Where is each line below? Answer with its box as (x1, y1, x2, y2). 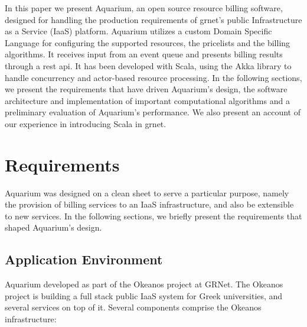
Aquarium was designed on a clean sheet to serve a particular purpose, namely (5, 186, 289, 199)
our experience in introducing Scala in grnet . (5, 117, 166, 129)
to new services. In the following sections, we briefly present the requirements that (5, 209, 302, 222)
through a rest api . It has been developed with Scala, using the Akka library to (5, 59, 292, 72)
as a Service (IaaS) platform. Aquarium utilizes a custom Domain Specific (5, 25, 272, 37)
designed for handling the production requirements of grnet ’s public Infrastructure (5, 13, 302, 25)
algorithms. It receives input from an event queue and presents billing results (5, 48, 283, 60)
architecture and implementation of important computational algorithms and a (5, 94, 290, 106)
